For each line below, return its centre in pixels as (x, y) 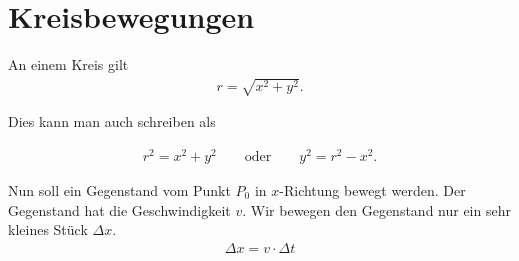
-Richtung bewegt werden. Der (372, 190)
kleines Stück (48, 229)
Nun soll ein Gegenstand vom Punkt (119, 190)
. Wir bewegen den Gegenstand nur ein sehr (376, 209)
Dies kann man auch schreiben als (112, 121)
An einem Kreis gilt (68, 64)
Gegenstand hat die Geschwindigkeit (119, 209)
